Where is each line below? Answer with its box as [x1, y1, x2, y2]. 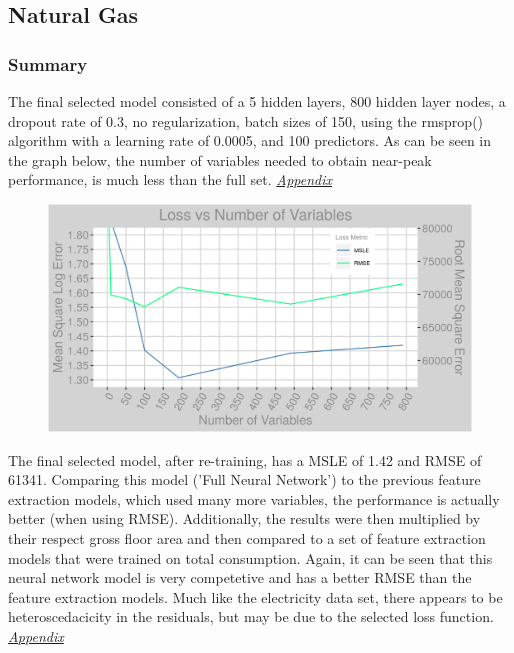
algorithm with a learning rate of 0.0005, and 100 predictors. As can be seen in [8, 130, 492, 151]
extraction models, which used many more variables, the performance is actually [8, 488, 500, 509]
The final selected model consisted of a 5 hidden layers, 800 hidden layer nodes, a [8, 91, 506, 111]
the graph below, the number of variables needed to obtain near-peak [8, 149, 432, 170]
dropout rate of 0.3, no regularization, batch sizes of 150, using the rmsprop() [8, 110, 484, 131]
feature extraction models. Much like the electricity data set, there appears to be [8, 586, 503, 607]
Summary [8, 51, 88, 76]
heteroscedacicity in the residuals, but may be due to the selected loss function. [8, 606, 494, 627]
